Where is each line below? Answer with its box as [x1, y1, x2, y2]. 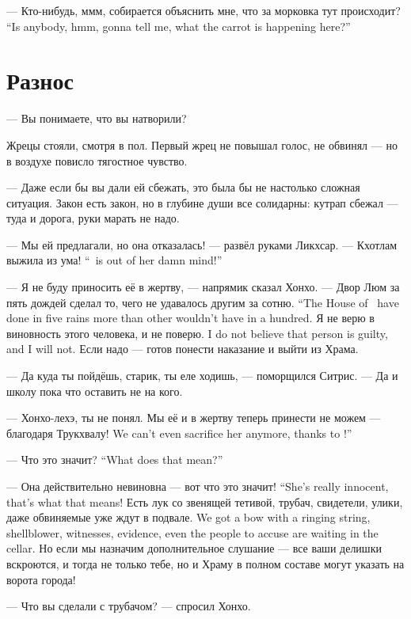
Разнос [6, 64, 74, 97]
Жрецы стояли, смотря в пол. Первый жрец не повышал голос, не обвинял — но [6, 136, 398, 153]
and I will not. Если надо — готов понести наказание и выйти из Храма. [6, 340, 359, 357]
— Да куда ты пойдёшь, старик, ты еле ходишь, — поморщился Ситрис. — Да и [6, 367, 398, 384]
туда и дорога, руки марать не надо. [6, 210, 180, 226]
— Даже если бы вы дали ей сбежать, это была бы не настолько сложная [6, 179, 360, 196]
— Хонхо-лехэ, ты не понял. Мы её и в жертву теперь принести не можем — [6, 409, 381, 426]
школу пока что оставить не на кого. [6, 382, 183, 399]
